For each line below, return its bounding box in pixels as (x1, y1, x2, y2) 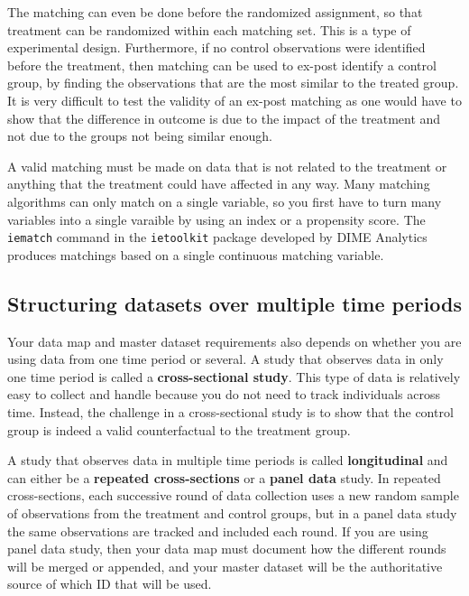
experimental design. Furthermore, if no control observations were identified (7, 38, 426, 57)
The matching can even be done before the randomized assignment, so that (7, 3, 423, 21)
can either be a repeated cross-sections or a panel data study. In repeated (7, 468, 441, 487)
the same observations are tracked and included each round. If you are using (7, 521, 428, 540)
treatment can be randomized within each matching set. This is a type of (7, 20, 411, 39)
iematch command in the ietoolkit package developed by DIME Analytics (7, 228, 428, 247)
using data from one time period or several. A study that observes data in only (7, 349, 444, 368)
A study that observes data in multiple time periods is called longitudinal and (7, 451, 448, 470)
